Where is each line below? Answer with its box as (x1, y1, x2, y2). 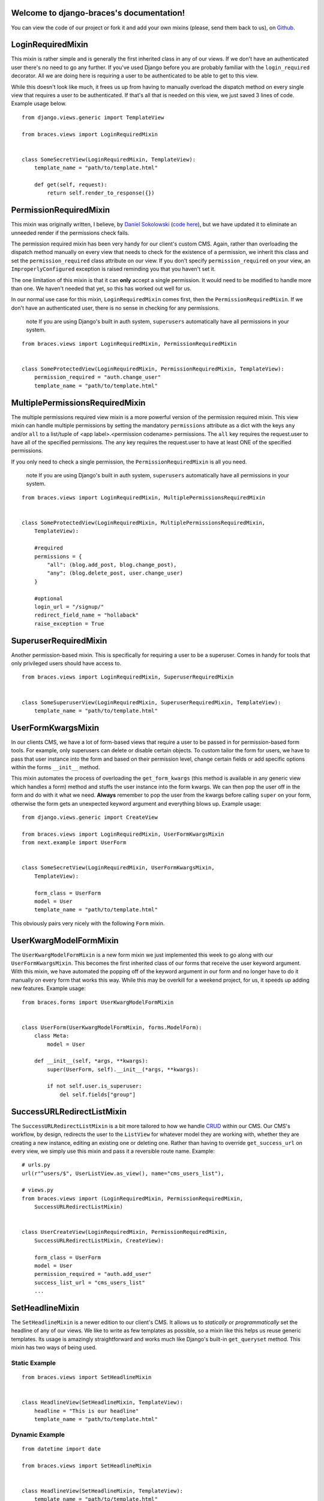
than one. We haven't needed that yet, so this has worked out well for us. (11, 285, 192, 292)
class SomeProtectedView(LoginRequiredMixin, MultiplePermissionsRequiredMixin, (22, 519, 266, 527)
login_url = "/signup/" (34, 603, 104, 610)
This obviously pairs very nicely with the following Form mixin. (11, 919, 165, 927)
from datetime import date (22, 1446, 101, 1452)
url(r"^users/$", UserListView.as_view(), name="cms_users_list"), (22, 1170, 224, 1177)
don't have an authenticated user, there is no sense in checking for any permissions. (11, 304, 220, 312)
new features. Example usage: (11, 985, 86, 992)
